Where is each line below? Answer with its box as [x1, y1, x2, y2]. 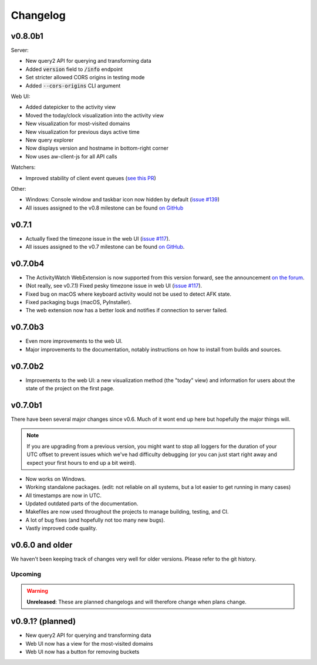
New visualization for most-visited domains [25, 120, 130, 127]
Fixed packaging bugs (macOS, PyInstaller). [25, 299, 132, 306]
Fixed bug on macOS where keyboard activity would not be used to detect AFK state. [25, 291, 232, 298]
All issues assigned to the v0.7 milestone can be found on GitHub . [25, 244, 185, 250]
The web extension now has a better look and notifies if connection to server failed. [25, 307, 228, 314]
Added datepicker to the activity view [25, 103, 116, 111]
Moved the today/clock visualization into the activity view [25, 112, 164, 119]
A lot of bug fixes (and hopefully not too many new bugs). [25, 517, 166, 524]
